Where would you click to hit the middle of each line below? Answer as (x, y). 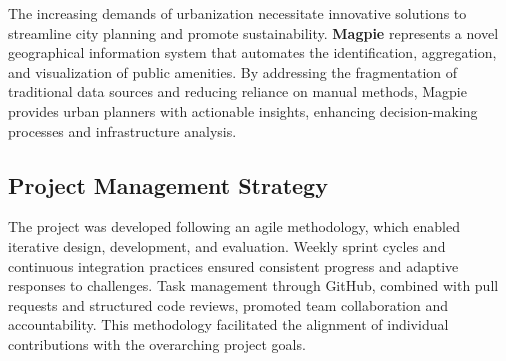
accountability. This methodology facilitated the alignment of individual (228, 324)
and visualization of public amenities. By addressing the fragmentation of (233, 71)
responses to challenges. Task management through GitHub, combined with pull (253, 285)
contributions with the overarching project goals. (157, 343)
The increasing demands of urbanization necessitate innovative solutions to (237, 13)
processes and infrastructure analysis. (122, 130)
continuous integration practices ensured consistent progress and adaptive (233, 265)
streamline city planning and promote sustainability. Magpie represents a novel (253, 32)
